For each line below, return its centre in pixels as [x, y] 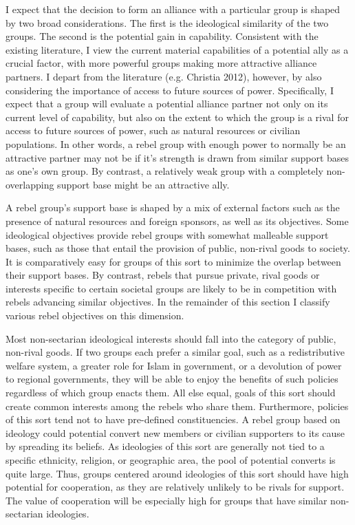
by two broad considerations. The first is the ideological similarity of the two [167, 22]
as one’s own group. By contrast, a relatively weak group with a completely [164, 171]
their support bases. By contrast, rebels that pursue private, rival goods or [163, 275]
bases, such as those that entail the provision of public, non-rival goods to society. [178, 248]
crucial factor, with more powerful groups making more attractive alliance [161, 63]
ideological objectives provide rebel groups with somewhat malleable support [167, 234]
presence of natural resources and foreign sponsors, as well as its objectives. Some [177, 221]
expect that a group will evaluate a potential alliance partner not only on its [167, 104]
